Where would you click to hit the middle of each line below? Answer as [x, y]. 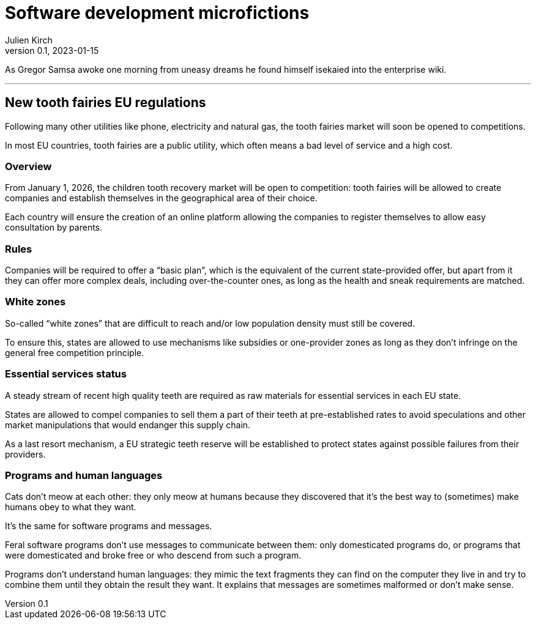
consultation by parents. [54, 228]
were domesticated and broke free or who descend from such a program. [153, 555]
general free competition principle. [75, 352]
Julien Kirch [29, 40]
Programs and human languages [84, 475]
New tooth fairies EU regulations [106, 103]
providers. [25, 454]
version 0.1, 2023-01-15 [52, 50]
